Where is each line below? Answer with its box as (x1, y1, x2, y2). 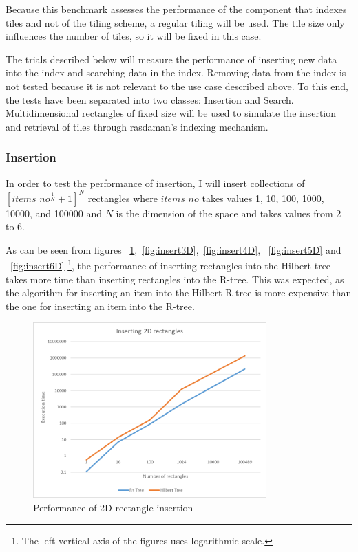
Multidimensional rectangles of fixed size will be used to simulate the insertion (6, 106, 337, 120)
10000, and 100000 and (6, 206, 103, 220)
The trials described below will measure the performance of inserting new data (6, 52, 337, 66)
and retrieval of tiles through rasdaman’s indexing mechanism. (6, 119, 268, 133)
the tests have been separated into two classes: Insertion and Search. (6, 92, 294, 107)
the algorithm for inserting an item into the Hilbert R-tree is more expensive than (6, 285, 352, 300)
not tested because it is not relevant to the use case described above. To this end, (6, 78, 348, 93)
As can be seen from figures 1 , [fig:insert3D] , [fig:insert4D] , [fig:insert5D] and (6, 242, 341, 256)
